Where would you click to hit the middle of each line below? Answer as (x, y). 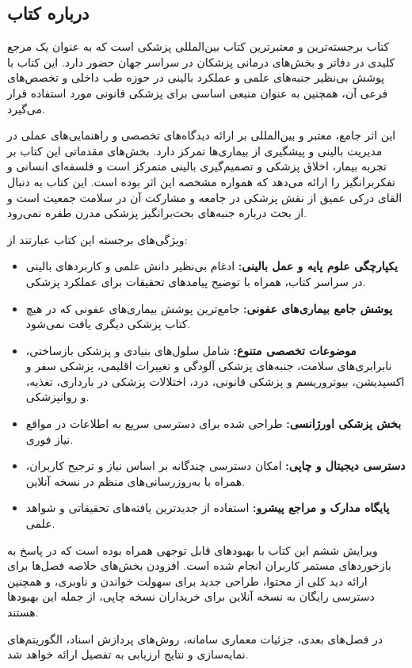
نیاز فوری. (50, 439)
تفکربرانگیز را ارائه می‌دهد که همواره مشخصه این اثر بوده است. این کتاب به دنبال (201, 181)
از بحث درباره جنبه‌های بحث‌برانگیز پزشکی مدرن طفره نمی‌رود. (157, 213)
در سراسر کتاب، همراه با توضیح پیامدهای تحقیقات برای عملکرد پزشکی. (196, 281)
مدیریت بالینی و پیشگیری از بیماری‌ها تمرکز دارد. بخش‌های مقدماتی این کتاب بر (195, 150)
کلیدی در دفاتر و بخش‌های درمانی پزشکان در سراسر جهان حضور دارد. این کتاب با (201, 61)
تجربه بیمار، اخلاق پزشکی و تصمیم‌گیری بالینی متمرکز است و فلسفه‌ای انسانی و (197, 166)
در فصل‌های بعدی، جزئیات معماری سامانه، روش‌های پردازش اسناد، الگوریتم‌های (195, 638)
